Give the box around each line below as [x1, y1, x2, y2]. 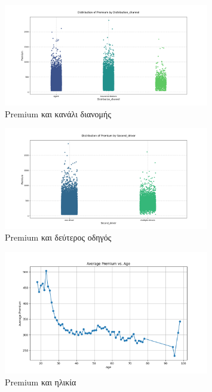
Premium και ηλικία [5, 376, 76, 388]
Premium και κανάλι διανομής [5, 107, 111, 120]
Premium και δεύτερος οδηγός [5, 231, 112, 244]
